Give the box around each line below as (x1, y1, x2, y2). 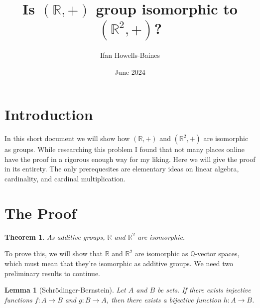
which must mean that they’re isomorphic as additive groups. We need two (4, 258, 233, 268)
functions (4, 294, 32, 305)
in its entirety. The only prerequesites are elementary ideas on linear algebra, (4, 163, 239, 174)
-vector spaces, (195, 248, 240, 259)
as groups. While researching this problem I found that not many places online (4, 144, 245, 154)
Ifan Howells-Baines (100, 50, 160, 60)
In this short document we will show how (4, 133, 130, 144)
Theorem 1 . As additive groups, (4, 231, 105, 242)
